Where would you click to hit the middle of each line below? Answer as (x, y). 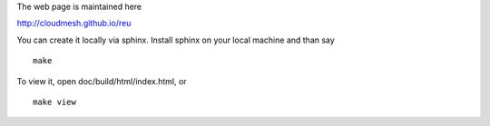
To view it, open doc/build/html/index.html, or (102, 81)
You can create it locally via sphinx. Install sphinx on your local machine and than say (176, 40)
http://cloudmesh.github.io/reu (74, 24)
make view (54, 102)
